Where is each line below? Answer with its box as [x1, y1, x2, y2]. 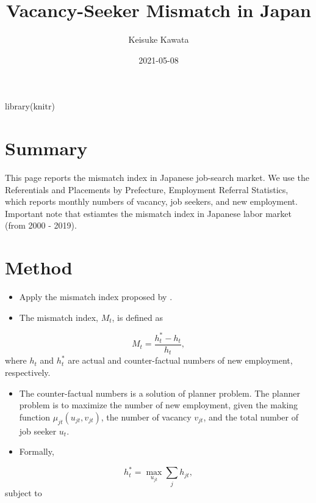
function [19, 410, 50, 423]
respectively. [5, 365, 51, 378]
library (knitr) [5, 100, 55, 112]
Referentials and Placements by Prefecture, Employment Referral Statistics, [5, 183, 289, 196]
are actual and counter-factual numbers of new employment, [68, 354, 293, 367]
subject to [5, 486, 42, 499]
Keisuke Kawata [128, 33, 189, 46]
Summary [5, 136, 88, 161]
